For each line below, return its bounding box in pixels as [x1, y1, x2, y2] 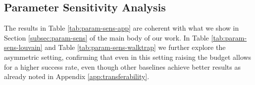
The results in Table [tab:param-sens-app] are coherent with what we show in [4, 23, 239, 33]
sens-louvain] [4, 42, 43, 52]
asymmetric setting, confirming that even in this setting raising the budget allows [4, 51, 252, 62]
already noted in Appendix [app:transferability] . [4, 71, 150, 82]
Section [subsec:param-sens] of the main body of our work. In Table [4, 32, 209, 42]
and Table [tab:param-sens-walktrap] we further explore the [45, 42, 226, 52]
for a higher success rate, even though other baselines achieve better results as [4, 61, 241, 72]
